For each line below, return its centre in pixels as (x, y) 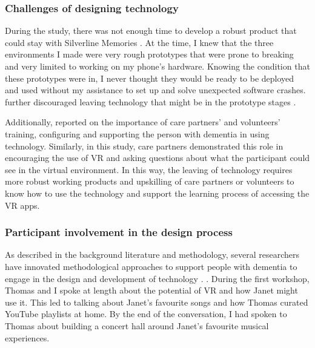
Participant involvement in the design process (119, 232)
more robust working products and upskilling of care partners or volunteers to (150, 181)
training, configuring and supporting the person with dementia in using (137, 133)
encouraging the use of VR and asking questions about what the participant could (157, 158)
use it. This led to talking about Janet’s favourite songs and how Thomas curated (157, 302)
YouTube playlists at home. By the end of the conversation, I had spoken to (146, 314)
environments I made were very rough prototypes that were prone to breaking (149, 54)
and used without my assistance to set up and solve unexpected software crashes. (155, 90)
